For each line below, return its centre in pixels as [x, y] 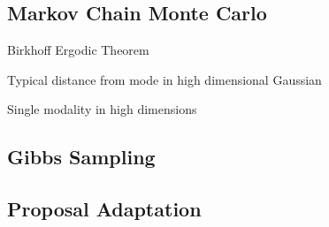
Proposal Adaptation [104, 209]
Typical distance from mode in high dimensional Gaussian [164, 79]
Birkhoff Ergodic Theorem [78, 50]
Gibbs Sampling [81, 157]
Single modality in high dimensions [102, 109]
